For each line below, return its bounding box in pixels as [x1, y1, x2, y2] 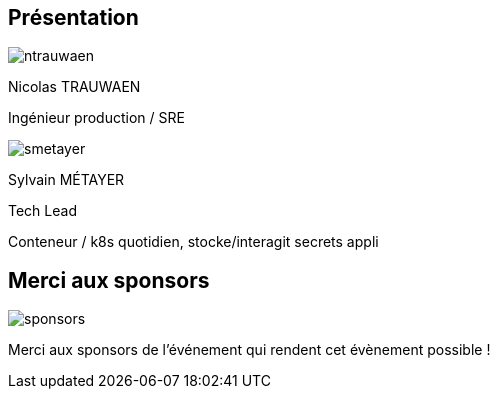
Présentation [8, 5, 139, 30]
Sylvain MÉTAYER [8, 171, 125, 189]
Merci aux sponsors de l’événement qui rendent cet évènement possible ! [8, 341, 491, 359]
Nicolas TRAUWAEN [8, 78, 141, 96]
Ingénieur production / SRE [8, 109, 185, 127]
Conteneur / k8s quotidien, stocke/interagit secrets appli [8, 233, 379, 251]
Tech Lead [8, 202, 77, 220]
